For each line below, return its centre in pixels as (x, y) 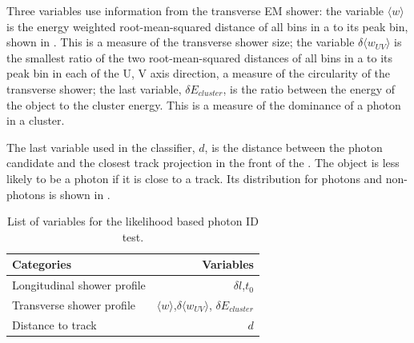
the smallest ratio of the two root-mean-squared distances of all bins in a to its (200, 57)
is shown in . (79, 194)
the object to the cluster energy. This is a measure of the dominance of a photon (204, 104)
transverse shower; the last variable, (94, 88)
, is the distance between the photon (293, 147)
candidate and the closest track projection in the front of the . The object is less (203, 163)
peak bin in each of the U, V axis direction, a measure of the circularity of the (199, 73)
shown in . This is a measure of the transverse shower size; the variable (181, 42)
